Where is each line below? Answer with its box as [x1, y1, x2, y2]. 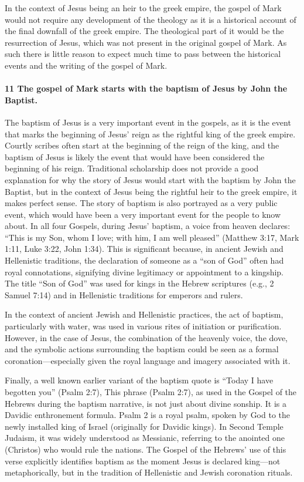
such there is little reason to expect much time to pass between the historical [5, 48, 281, 60]
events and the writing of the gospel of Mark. [5, 59, 168, 71]
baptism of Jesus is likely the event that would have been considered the [5, 150, 265, 163]
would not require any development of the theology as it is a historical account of [5, 13, 296, 25]
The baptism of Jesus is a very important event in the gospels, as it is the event [5, 116, 291, 128]
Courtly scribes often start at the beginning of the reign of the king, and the [5, 139, 279, 151]
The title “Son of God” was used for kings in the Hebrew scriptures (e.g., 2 [5, 277, 274, 289]
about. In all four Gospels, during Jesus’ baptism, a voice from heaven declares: [5, 220, 291, 232]
